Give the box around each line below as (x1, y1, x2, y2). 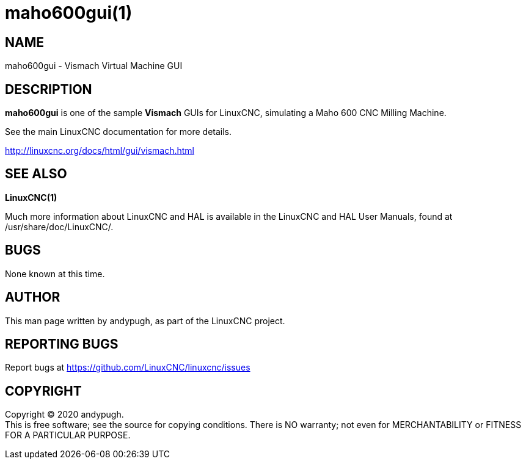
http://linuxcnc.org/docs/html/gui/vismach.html (5, 145, 195, 156)
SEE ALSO (5, 166, 67, 182)
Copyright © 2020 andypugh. (5, 409, 124, 420)
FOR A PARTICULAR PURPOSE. (5, 430, 131, 441)
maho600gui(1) (5, 2, 133, 23)
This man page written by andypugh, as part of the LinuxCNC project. (5, 315, 285, 326)
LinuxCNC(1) (5, 192, 57, 203)
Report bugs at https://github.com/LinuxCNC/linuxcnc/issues (5, 362, 250, 373)
